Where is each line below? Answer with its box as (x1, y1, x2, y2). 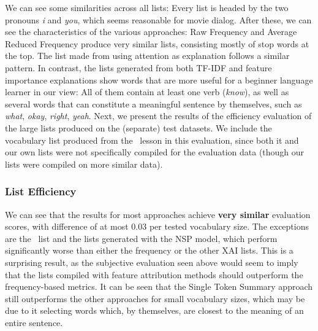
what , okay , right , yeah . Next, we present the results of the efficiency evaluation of (5, 109, 312, 122)
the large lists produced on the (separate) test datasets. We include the (5, 121, 272, 134)
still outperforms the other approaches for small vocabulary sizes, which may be (5, 292, 305, 305)
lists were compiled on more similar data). (5, 157, 163, 170)
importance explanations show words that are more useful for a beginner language (5, 73, 313, 86)
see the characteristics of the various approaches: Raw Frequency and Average (5, 25, 297, 38)
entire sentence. (5, 316, 63, 329)
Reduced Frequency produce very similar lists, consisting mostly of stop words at (5, 37, 309, 50)
